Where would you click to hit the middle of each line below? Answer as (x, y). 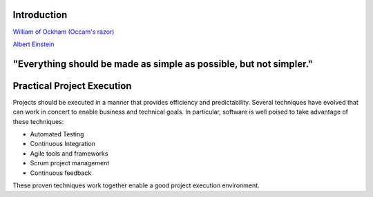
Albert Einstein (34, 44)
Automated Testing (57, 134)
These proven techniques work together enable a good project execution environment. (136, 185)
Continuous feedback (61, 173)
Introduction (40, 15)
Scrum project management (70, 163)
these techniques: (38, 121)
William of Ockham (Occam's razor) (64, 32)
